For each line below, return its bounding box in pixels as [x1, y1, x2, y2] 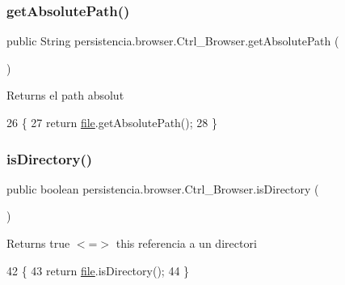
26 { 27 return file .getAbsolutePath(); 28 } [6, 114, 217, 130]
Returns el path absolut [6, 87, 124, 104]
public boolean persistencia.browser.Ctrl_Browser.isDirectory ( [6, 180, 319, 197]
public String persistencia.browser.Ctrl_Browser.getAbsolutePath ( [6, 32, 339, 49]
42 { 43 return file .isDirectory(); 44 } [6, 262, 190, 279]
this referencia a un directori [116, 235, 257, 251]
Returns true [6, 235, 70, 251]
